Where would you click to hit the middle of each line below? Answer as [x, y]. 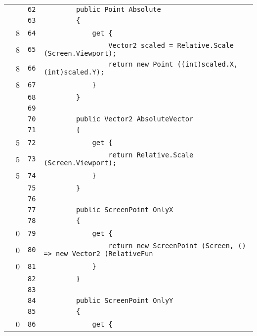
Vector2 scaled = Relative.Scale [171, 45]
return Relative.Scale [151, 155]
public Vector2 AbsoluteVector [135, 119]
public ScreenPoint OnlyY [125, 300]
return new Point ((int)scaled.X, [173, 64]
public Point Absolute [118, 9]
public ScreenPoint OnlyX [125, 210]
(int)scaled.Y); [74, 72]
